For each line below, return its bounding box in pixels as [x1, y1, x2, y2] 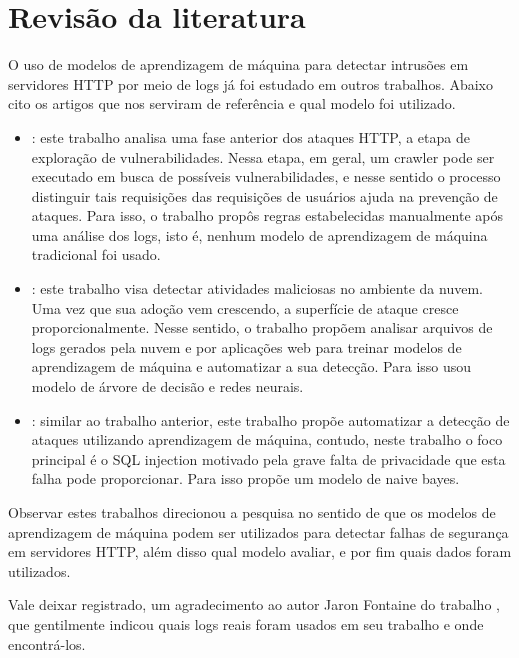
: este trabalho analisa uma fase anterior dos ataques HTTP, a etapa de [31, 126, 470, 147]
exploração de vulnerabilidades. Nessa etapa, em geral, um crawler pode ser [31, 146, 495, 167]
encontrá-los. [8, 633, 86, 654]
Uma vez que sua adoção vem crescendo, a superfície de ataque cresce [31, 297, 459, 318]
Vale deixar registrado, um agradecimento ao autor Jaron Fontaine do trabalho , [8, 594, 500, 615]
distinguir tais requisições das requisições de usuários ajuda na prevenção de [31, 185, 498, 206]
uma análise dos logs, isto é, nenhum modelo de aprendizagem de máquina [31, 224, 488, 245]
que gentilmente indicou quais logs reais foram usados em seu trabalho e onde [8, 613, 484, 634]
